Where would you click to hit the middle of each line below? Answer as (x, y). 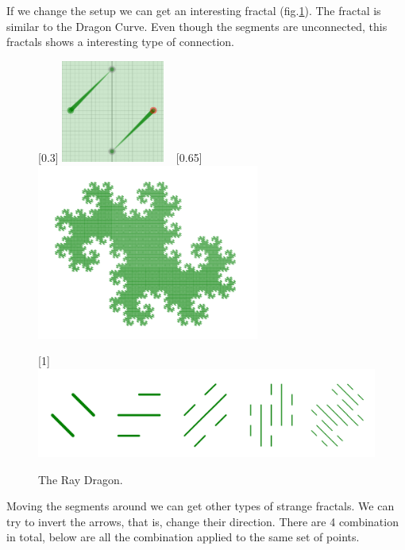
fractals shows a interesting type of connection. (120, 42)
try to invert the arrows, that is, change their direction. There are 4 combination (202, 521)
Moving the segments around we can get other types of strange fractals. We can (201, 506)
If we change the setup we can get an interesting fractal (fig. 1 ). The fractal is (194, 10)
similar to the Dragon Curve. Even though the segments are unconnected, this (197, 26)
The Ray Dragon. (81, 479)
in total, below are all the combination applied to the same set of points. (183, 537)
